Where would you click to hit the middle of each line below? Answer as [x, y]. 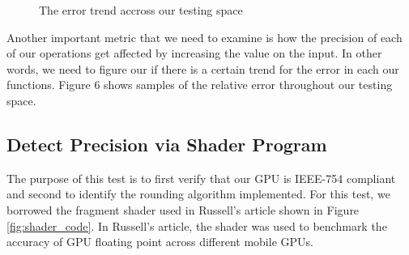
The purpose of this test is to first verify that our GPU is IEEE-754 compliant [201, 178]
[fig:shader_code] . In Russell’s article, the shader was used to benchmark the [197, 225]
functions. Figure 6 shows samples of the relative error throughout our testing [200, 85]
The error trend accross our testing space [141, 10]
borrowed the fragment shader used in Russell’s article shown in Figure [183, 209]
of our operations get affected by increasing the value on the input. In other [194, 53]
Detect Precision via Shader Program [167, 144]
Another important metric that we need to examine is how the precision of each [204, 37]
